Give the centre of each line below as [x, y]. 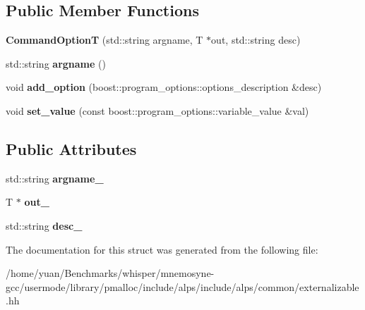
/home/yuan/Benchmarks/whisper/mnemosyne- [110, 273]
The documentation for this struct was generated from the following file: [162, 249]
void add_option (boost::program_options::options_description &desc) [164, 87]
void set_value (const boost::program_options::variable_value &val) [157, 110]
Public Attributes [71, 148]
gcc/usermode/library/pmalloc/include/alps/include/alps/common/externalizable [182, 286]
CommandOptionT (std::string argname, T [104, 40]
